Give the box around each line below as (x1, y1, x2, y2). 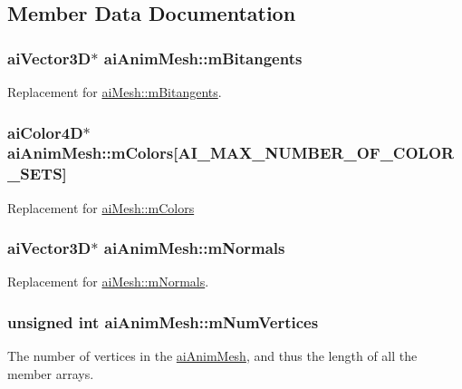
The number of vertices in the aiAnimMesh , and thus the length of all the (7, 346, 418, 365)
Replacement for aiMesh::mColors (7, 198, 195, 217)
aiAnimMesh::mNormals (103, 237, 285, 259)
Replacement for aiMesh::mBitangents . (7, 83, 222, 101)
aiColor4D (7, 121, 83, 143)
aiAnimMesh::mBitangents (103, 46, 303, 69)
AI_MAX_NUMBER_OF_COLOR (178, 141, 455, 164)
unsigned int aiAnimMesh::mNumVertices (7, 310, 319, 333)
